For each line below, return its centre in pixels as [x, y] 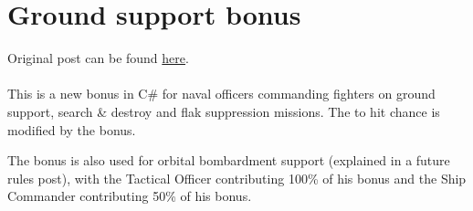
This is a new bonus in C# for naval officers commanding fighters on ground [221, 94]
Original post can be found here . [98, 58]
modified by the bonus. [72, 129]
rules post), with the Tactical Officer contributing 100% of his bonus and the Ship [237, 178]
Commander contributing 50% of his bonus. [130, 196]
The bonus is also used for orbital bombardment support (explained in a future [229, 160]
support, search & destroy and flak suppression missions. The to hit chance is [224, 111]
